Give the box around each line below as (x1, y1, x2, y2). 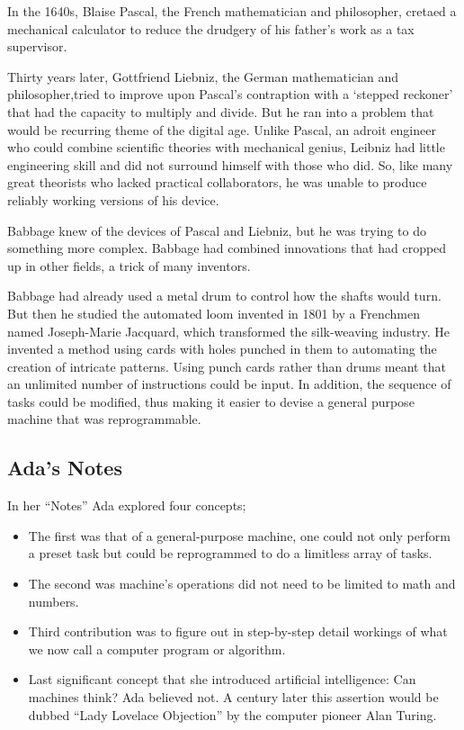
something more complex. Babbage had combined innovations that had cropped (7, 239, 447, 257)
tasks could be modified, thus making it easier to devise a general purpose (7, 392, 415, 410)
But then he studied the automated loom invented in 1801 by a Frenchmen (7, 303, 421, 322)
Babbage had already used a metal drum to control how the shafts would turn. (7, 286, 442, 305)
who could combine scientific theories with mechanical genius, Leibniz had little (7, 138, 445, 157)
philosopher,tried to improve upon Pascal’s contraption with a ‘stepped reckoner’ (7, 85, 453, 104)
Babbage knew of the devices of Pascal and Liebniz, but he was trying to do (7, 221, 426, 239)
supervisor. (7, 37, 67, 56)
